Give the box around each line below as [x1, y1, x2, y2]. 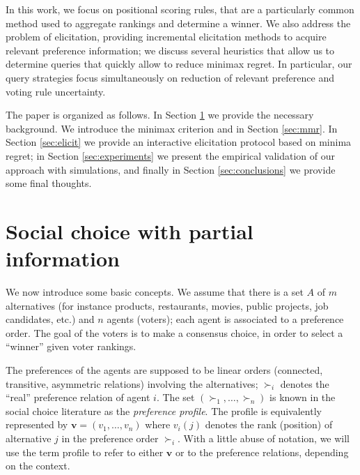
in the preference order [61, 430, 159, 445]
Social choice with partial [6, 216, 253, 245]
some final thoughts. [6, 176, 92, 190]
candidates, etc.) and [6, 312, 95, 326]
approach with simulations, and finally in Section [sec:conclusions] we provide [6, 162, 336, 176]
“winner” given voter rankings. [6, 339, 136, 354]
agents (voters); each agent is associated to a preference [107, 312, 344, 326]
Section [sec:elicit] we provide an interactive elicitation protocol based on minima [6, 135, 352, 149]
